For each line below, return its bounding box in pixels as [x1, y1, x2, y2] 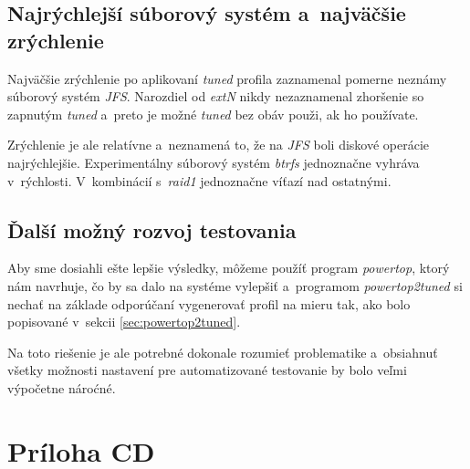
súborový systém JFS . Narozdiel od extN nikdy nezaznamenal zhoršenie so [7, 87, 424, 106]
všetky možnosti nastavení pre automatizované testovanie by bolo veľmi [7, 360, 407, 380]
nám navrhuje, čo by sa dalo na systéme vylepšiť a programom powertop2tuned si [7, 276, 463, 295]
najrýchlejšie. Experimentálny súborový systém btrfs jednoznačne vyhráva [7, 152, 420, 172]
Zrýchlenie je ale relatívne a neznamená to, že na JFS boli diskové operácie [7, 135, 430, 154]
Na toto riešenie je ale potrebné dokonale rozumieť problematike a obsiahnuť [7, 342, 438, 361]
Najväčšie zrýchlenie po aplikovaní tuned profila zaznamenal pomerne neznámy [7, 68, 447, 88]
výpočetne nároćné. [7, 378, 116, 397]
